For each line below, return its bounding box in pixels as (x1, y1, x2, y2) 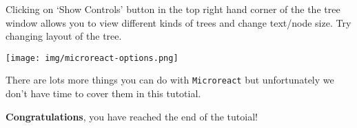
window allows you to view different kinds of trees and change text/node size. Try (6, 15, 351, 29)
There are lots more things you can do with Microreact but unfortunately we (6, 73, 334, 87)
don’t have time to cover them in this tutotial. (6, 86, 201, 101)
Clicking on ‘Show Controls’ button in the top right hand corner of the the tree (6, 2, 340, 16)
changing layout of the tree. (6, 29, 122, 43)
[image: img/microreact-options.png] (6, 53, 178, 63)
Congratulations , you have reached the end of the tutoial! (6, 109, 258, 123)
